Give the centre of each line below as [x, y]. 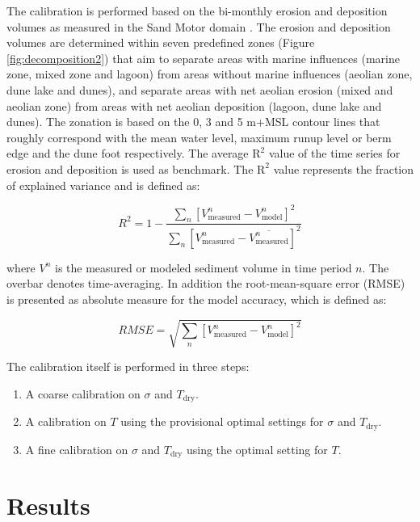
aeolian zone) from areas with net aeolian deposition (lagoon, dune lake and [194, 105]
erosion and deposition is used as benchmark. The [130, 168]
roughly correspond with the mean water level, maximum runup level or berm [199, 137]
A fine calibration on [77, 449]
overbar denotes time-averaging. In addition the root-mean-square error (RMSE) [206, 283]
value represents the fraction [343, 168]
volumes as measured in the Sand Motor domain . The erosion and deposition [199, 26]
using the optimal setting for [257, 449]
